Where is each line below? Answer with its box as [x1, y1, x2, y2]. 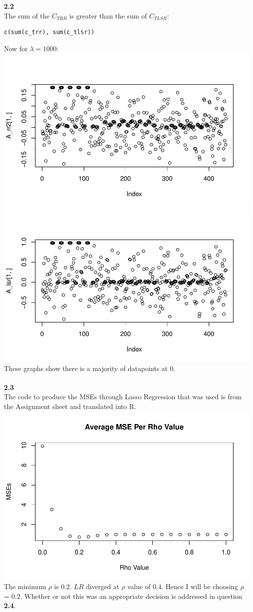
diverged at [86, 581, 120, 592]
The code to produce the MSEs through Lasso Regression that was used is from [4, 391, 242, 402]
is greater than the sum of [69, 10, 147, 20]
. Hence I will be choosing [161, 581, 238, 592]
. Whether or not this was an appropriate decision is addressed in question [20, 591, 242, 601]
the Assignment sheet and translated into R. [4, 401, 136, 411]
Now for [4, 43, 28, 53]
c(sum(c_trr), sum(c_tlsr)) [4, 29, 95, 36]
